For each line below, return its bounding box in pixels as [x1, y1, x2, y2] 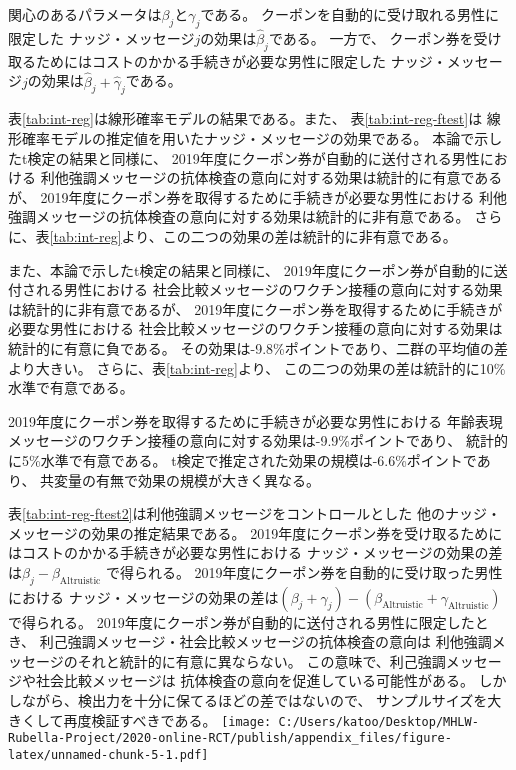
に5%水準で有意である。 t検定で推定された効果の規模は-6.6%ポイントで [8, 449, 477, 470]
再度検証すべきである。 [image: [63, 709, 272, 730]
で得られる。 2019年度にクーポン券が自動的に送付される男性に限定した [8, 611, 475, 632]
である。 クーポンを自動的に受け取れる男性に [200, 4, 499, 24]
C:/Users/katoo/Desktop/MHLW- [278, 714, 479, 729]
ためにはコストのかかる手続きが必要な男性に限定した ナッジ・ [35, 50, 447, 71]
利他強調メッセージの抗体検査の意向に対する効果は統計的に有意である [40, 167, 503, 188]
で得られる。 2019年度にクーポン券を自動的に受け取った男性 [105, 561, 503, 582]
